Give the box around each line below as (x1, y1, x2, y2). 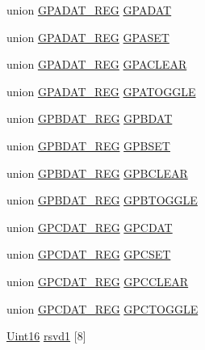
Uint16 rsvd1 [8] (6, 327, 86, 344)
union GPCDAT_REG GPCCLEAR (6, 272, 189, 289)
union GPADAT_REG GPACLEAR (6, 56, 187, 73)
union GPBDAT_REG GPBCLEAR (6, 164, 188, 181)
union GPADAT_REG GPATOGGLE (6, 82, 196, 99)
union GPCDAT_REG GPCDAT (6, 218, 173, 235)
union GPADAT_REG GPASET (6, 28, 169, 45)
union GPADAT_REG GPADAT (6, 2, 172, 18)
